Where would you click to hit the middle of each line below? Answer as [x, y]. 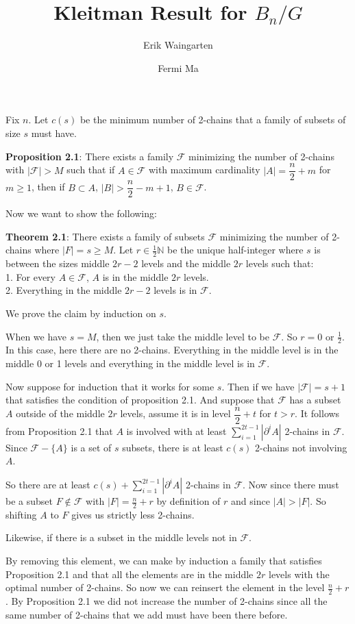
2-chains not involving [301, 447]
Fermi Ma [178, 67]
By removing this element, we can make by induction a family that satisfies [164, 561]
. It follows [317, 413]
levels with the [299, 574]
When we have [36, 336]
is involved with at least [176, 430]
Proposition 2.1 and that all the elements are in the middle [130, 574]
